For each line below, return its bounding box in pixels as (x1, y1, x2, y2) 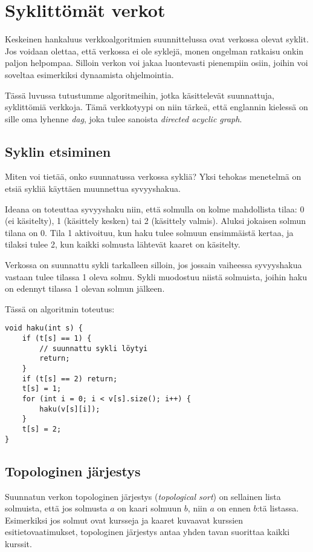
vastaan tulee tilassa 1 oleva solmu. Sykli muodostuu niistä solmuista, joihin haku (5, 270, 307, 283)
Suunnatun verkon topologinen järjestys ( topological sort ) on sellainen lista (5, 490, 281, 502)
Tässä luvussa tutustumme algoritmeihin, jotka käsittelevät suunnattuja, (5, 88, 274, 101)
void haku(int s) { (5, 324, 83, 333)
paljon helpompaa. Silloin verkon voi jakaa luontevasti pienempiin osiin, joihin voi (5, 56, 308, 69)
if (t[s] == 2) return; (22, 374, 118, 383)
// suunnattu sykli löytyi (39, 344, 148, 353)
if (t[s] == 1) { (22, 334, 92, 343)
